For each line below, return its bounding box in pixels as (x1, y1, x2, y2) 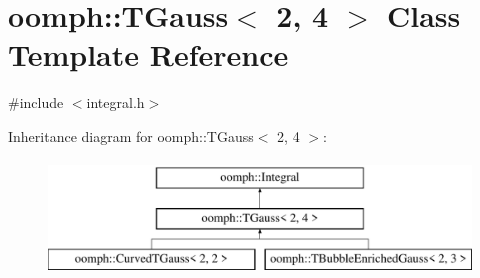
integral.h (86, 92, 145, 113)
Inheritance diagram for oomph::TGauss (8, 125, 254, 146)
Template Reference (8, 34, 289, 75)
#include (8, 92, 64, 113)
